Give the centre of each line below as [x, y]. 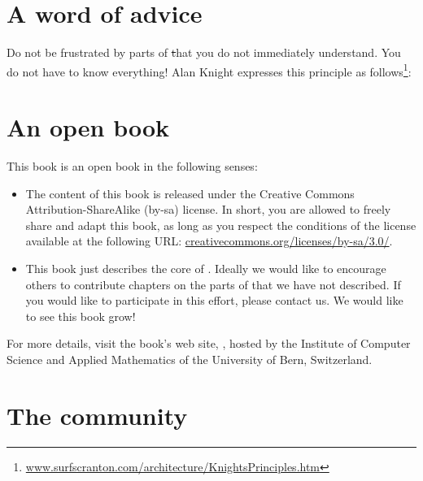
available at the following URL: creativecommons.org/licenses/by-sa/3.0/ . [209, 241]
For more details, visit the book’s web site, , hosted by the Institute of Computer [209, 343]
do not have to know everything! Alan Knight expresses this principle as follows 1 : [209, 70]
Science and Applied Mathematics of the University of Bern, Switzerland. [190, 360]
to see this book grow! [81, 316]
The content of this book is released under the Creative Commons [190, 193]
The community [97, 415]
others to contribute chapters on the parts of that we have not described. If [213, 284]
